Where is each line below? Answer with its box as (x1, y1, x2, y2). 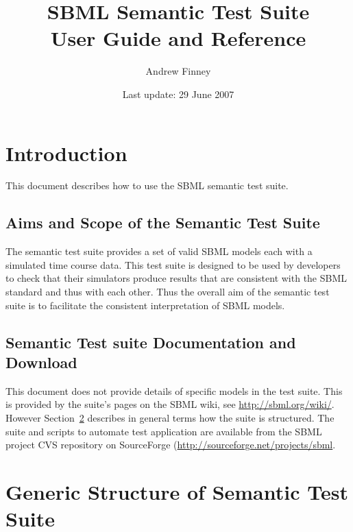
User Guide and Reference (50, 24, 306, 52)
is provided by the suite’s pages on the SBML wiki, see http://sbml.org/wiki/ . (5, 397, 334, 411)
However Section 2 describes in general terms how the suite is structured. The (5, 410, 334, 424)
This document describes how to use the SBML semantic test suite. (5, 178, 289, 193)
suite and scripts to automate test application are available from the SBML (5, 424, 322, 438)
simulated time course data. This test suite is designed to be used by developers (5, 257, 341, 271)
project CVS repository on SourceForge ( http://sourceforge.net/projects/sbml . (5, 437, 336, 452)
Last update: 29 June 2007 (122, 86, 234, 101)
